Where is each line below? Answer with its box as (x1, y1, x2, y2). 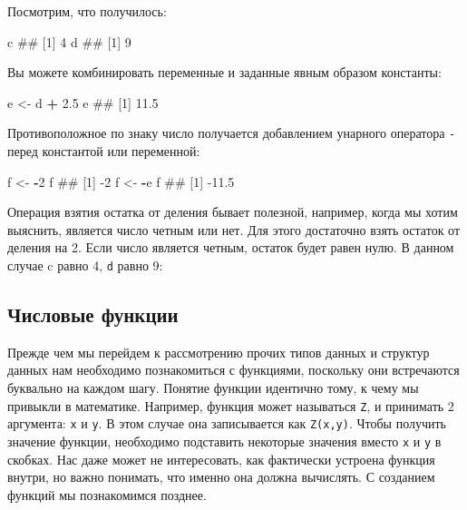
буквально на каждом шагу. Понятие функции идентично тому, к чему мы (7, 378, 419, 397)
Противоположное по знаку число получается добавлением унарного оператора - (7, 123, 456, 142)
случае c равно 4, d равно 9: (7, 256, 163, 274)
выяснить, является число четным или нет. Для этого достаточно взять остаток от (7, 220, 461, 239)
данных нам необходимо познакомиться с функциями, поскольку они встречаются (7, 360, 460, 379)
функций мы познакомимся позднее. (7, 485, 207, 504)
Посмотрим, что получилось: (7, 2, 167, 20)
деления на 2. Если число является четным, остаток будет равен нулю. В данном (7, 238, 454, 257)
